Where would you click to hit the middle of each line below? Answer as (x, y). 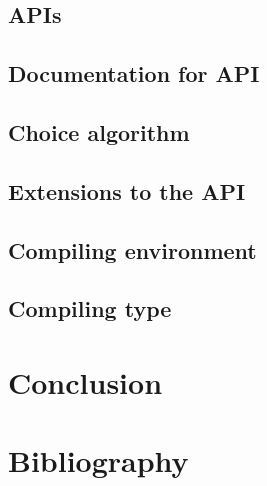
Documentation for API (134, 73)
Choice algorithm (99, 131)
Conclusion (85, 381)
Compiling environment (132, 249)
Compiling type (90, 308)
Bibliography (98, 460)
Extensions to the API (127, 190)
